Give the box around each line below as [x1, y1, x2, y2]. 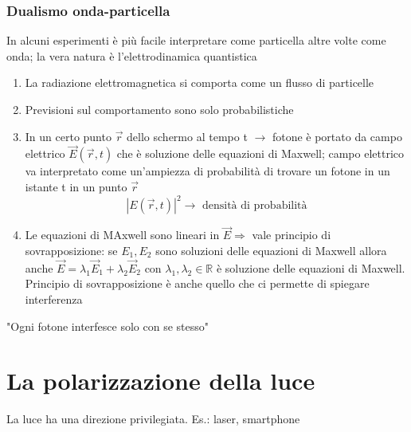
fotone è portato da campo [272, 128, 402, 144]
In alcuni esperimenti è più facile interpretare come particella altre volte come [6, 32, 386, 49]
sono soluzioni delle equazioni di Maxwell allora [155, 242, 387, 258]
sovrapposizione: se [25, 242, 118, 258]
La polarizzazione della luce [6, 364, 315, 397]
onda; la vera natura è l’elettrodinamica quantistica [6, 47, 257, 64]
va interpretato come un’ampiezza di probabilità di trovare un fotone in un [25, 163, 390, 179]
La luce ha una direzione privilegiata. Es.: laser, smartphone [6, 410, 300, 427]
